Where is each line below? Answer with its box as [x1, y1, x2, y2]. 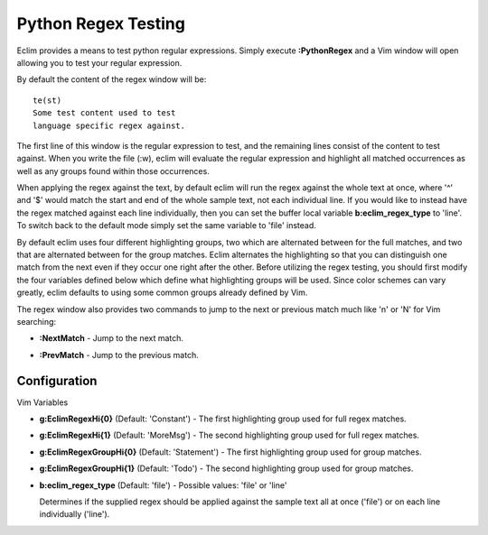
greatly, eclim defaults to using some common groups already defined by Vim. [16, 287, 308, 298]
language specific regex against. [33, 120, 185, 131]
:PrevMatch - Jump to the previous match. [39, 349, 199, 360]
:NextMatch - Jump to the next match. [39, 333, 184, 344]
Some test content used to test [33, 108, 176, 118]
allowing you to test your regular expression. [16, 57, 183, 68]
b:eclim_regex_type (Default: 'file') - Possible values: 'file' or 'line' [39, 479, 287, 491]
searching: [16, 316, 57, 327]
